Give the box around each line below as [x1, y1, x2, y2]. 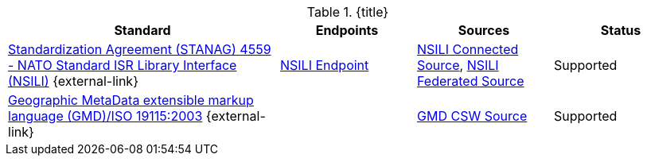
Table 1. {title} [306, 4, 389, 20]
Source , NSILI [417, 57, 499, 73]
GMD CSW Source [417, 108, 528, 124]
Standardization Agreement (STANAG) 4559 [8, 41, 271, 57]
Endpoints [315, 22, 379, 38]
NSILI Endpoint [280, 57, 369, 73]
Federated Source [417, 73, 524, 89]
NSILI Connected [417, 41, 519, 57]
